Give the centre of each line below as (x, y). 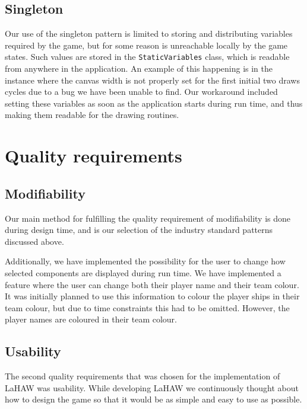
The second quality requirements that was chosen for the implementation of (143, 376)
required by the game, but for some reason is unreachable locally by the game (146, 45)
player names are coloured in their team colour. (91, 319)
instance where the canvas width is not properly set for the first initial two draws (152, 80)
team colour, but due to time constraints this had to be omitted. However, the (147, 307)
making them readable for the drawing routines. (92, 115)
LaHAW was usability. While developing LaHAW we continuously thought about (152, 387)
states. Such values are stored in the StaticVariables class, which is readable (147, 57)
